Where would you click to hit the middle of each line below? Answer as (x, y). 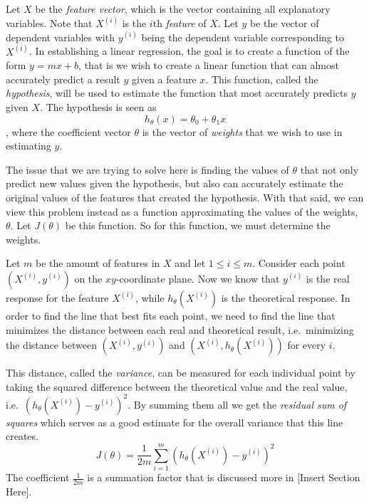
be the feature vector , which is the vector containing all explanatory (183, 9)
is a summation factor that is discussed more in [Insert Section (224, 477)
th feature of (180, 23)
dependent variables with (60, 37)
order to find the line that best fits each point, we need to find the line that (171, 315)
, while (150, 297)
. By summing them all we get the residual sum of (237, 404)
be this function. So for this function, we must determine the (198, 225)
